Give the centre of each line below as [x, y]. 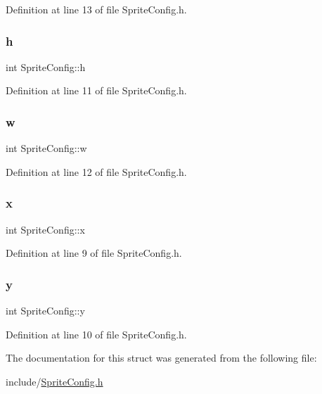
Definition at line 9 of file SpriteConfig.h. [94, 253]
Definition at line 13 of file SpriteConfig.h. [96, 9]
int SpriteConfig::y [45, 311]
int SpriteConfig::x [45, 229]
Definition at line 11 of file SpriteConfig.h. [96, 90]
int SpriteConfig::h [46, 66]
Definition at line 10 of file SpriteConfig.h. [96, 334]
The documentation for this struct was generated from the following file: [161, 358]
